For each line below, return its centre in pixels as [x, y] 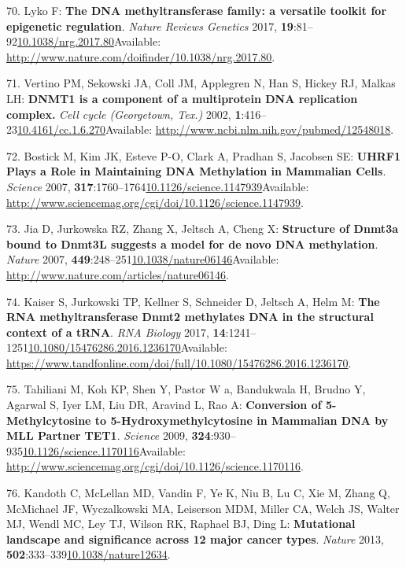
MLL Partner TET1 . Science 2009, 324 [109, 435]
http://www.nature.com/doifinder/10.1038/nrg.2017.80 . [141, 56]
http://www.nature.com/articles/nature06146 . [118, 274]
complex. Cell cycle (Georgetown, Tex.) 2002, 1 [124, 114]
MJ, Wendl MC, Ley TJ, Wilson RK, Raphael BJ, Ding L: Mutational [181, 524]
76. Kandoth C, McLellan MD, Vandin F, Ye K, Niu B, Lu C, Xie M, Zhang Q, [198, 493]
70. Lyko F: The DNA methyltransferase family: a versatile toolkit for [197, 10]
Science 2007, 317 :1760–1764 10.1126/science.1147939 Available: [158, 186]
